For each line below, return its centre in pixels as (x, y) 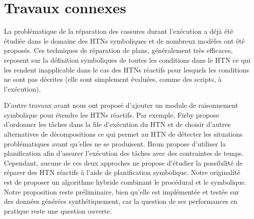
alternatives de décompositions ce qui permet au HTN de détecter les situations (123, 134)
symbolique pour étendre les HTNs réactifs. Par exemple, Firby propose (112, 114)
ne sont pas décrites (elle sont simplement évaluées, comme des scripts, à (113, 79)
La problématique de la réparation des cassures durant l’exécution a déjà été (119, 31)
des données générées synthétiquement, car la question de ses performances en (121, 201)
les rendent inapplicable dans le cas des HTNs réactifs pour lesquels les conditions (127, 69)
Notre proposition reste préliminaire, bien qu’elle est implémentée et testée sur (122, 191)
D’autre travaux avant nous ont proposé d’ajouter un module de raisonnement (121, 105)
